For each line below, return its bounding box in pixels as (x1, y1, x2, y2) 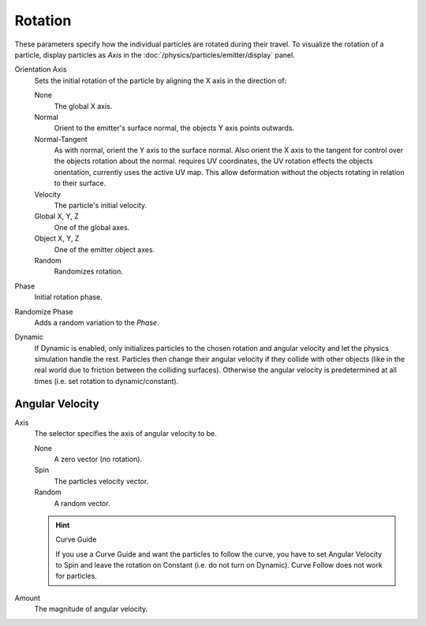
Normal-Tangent (34, 134, 88, 143)
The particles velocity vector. (54, 476, 149, 486)
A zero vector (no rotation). (54, 454, 142, 464)
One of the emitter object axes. (54, 244, 155, 254)
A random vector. (54, 498, 110, 508)
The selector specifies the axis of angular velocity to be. (34, 429, 217, 438)
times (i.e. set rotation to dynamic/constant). (34, 376, 179, 386)
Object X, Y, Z (34, 233, 80, 244)
